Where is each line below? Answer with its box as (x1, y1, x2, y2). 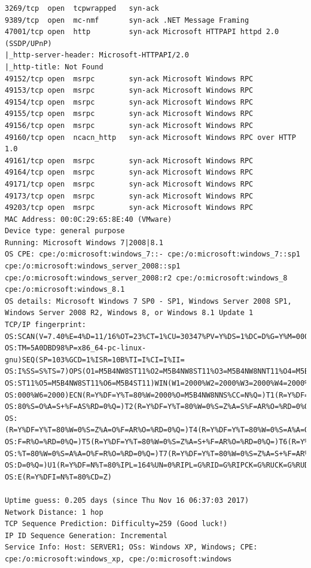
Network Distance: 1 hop (5, 508, 103, 517)
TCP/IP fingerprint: (5, 320, 87, 329)
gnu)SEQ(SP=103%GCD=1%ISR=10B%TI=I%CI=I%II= (5, 355, 185, 364)
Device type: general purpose (5, 227, 125, 236)
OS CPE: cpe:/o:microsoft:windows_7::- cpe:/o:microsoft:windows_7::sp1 (5, 250, 300, 259)
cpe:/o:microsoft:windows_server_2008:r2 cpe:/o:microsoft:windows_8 (5, 273, 288, 282)
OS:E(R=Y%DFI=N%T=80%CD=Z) (5, 472, 112, 481)
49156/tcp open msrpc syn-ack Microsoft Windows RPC (5, 121, 254, 130)
